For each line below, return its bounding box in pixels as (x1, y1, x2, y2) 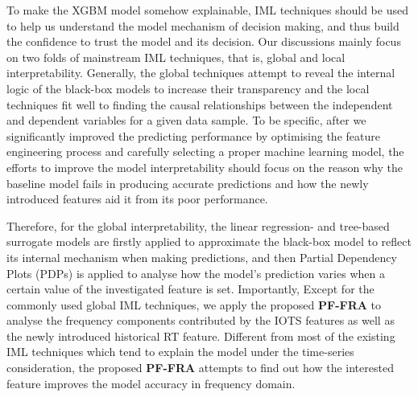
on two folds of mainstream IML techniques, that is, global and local (6, 48, 346, 65)
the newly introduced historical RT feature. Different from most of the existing (6, 327, 395, 344)
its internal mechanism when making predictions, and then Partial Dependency (6, 248, 397, 265)
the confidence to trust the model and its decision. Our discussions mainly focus (6, 33, 401, 50)
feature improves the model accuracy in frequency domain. (6, 374, 296, 391)
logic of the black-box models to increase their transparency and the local (6, 80, 370, 96)
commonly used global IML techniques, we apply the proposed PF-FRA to (6, 296, 382, 313)
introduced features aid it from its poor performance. (6, 190, 268, 207)
